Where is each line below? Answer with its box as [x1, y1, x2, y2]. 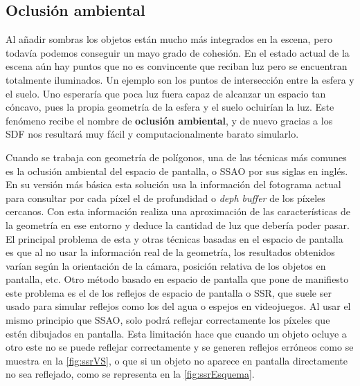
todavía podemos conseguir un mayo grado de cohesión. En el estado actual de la [6, 45, 350, 59]
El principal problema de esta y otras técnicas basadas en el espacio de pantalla [6, 231, 343, 246]
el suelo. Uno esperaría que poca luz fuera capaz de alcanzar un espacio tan [6, 86, 326, 100]
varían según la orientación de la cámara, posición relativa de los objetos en [6, 258, 326, 273]
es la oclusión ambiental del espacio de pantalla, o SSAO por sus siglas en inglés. [6, 163, 348, 178]
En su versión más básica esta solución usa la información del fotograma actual [6, 177, 341, 192]
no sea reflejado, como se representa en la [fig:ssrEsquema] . [6, 367, 255, 381]
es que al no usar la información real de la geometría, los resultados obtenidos [6, 245, 335, 259]
